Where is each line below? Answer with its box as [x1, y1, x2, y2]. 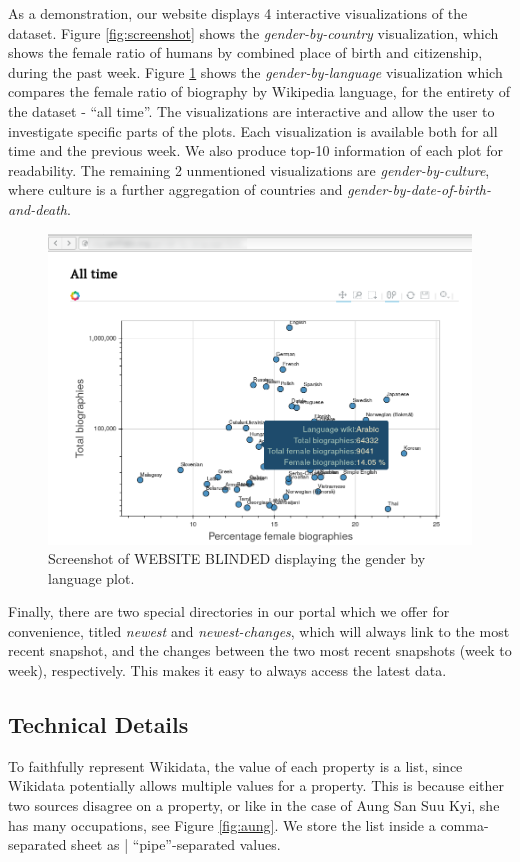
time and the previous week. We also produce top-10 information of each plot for [8, 140, 503, 161]
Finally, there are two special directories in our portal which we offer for [8, 601, 450, 622]
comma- [440, 814, 489, 835]
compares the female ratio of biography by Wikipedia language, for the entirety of [8, 81, 510, 102]
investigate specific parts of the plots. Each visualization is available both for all [8, 120, 498, 141]
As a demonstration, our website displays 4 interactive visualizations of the [8, 3, 468, 23]
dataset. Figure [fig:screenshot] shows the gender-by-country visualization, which [8, 22, 499, 43]
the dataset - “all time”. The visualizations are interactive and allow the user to [8, 100, 495, 121]
